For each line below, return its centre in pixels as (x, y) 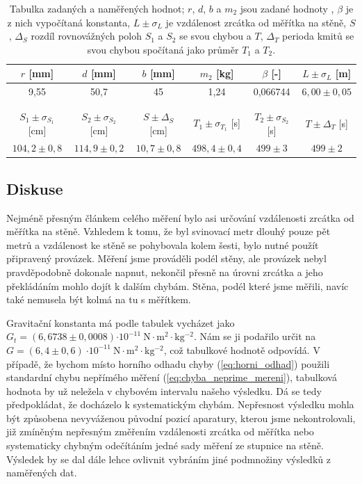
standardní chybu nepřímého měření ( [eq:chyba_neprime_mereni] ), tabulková (172, 377)
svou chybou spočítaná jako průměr (163, 49)
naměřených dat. (42, 473)
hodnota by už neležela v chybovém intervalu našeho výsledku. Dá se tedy (164, 390)
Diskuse (35, 188)
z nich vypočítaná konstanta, (69, 22)
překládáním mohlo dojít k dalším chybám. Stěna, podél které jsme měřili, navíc (178, 285)
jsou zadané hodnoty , (287, 8)
